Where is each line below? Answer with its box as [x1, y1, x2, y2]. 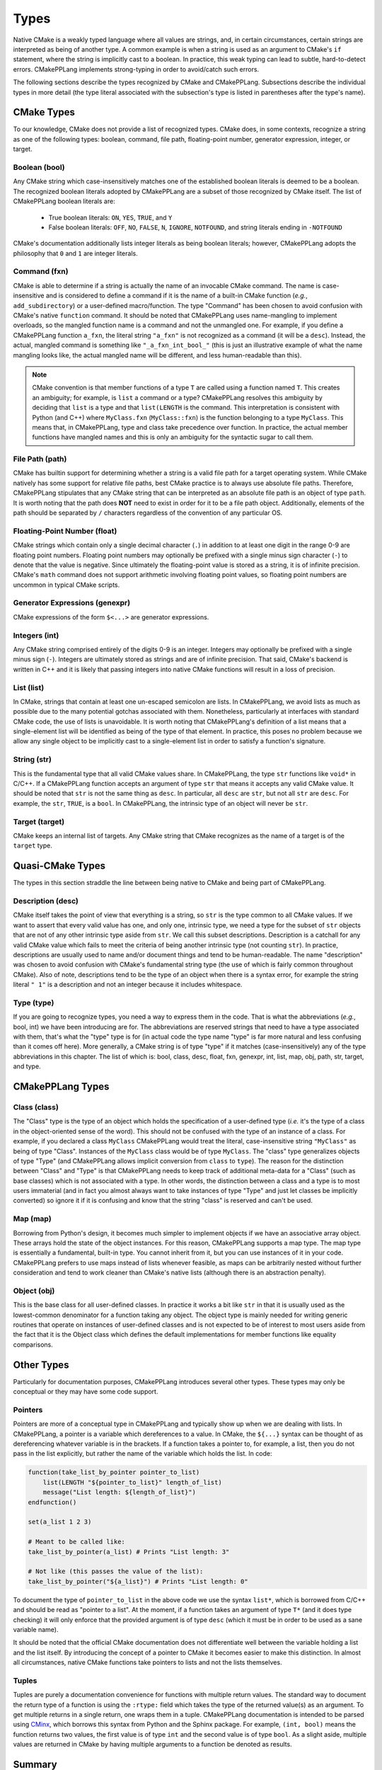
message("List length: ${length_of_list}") [42, 1488, 196, 1497]
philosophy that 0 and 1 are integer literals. [13, 249, 138, 258]
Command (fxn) [13, 266, 69, 276]
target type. [13, 841, 53, 850]
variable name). [13, 1625, 59, 1633]
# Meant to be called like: [28, 1538, 125, 1546]
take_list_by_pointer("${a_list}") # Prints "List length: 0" [28, 1577, 248, 1585]
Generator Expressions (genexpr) [13, 598, 131, 608]
